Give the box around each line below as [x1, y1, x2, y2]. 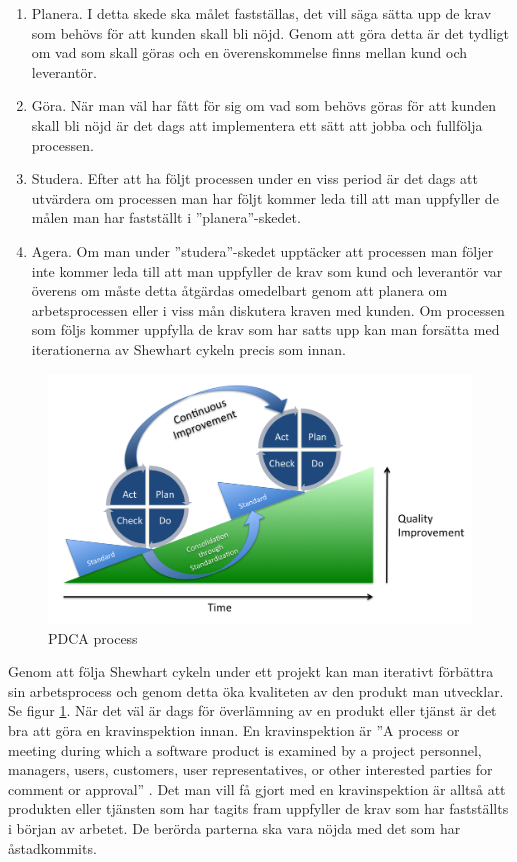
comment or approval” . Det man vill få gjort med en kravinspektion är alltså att [8, 778, 506, 799]
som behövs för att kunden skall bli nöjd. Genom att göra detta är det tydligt [31, 22, 510, 43]
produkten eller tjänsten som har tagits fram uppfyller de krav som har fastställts [8, 798, 509, 819]
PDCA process [48, 627, 138, 648]
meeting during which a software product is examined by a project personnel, [8, 739, 482, 760]
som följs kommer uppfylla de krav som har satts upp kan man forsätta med [31, 319, 500, 340]
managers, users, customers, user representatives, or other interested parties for [8, 759, 493, 780]
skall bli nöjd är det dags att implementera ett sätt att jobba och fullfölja [31, 114, 483, 135]
